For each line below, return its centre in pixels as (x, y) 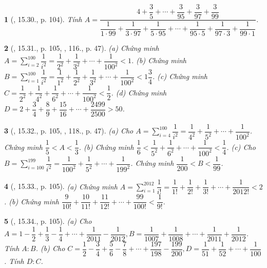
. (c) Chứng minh (180, 76)
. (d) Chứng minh (139, 92)
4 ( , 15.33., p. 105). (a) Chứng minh (61, 186)
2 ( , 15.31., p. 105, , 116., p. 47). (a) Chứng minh (82, 48)
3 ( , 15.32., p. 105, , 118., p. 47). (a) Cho (69, 131)
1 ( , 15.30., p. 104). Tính (43, 19)
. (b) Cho (50, 248)
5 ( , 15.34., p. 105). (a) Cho (48, 221)
